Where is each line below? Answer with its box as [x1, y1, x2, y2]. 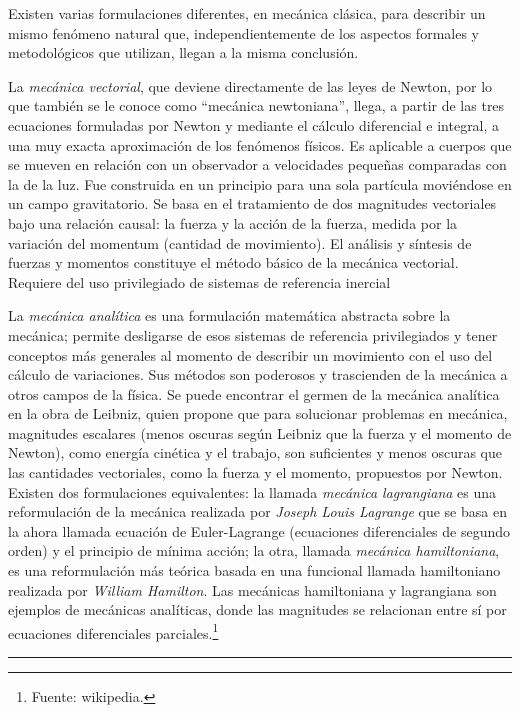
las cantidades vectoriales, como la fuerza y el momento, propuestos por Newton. [8, 462, 503, 483]
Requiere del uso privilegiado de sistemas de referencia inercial [8, 271, 391, 292]
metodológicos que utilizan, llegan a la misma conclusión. [8, 42, 359, 63]
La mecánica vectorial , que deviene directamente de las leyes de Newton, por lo [8, 75, 493, 96]
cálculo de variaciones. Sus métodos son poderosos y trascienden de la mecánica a [8, 364, 508, 385]
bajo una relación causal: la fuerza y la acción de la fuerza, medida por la [8, 212, 458, 233]
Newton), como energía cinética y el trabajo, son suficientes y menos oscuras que [8, 442, 503, 463]
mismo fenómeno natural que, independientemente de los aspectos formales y [8, 22, 479, 43]
